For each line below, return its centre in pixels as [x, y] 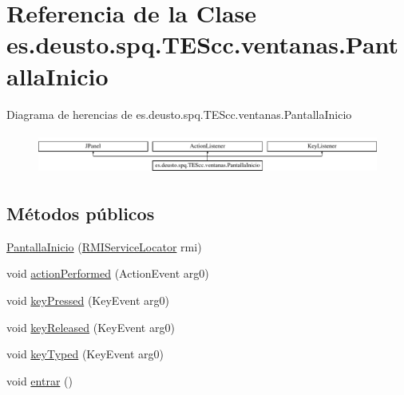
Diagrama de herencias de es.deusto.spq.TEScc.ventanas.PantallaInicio [179, 114]
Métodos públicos [81, 213]
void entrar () [40, 380]
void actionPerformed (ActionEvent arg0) [108, 273]
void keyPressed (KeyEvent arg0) [88, 300]
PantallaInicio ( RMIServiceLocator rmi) [104, 246]
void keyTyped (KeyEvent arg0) [85, 354]
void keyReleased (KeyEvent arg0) [91, 327]
